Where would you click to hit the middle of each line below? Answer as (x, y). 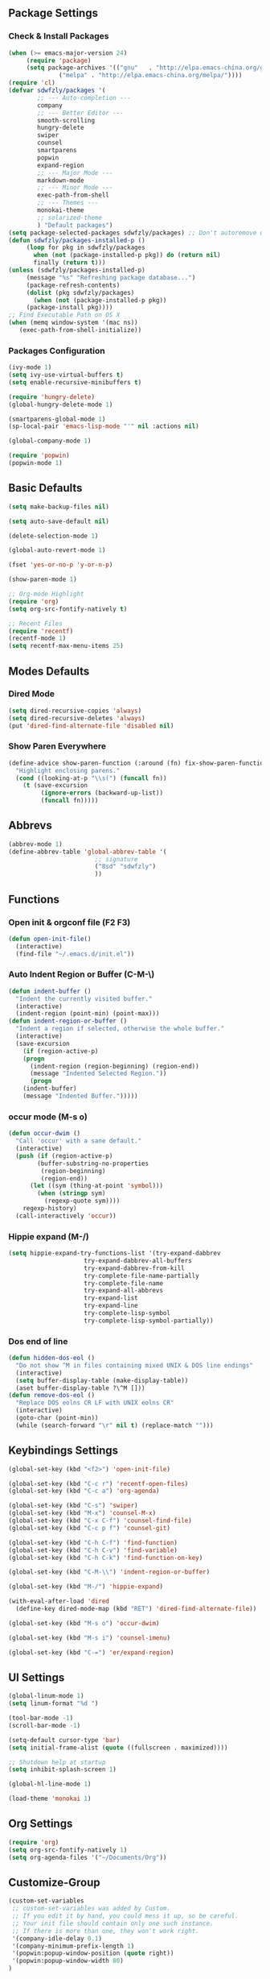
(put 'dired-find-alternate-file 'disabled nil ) (91, 726)
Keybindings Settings (63, 1451)
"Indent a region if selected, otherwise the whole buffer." (120, 1029)
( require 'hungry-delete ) (51, 397)
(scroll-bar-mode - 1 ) (45, 1725)
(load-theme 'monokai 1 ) (50, 1799)
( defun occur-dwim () (45, 1134)
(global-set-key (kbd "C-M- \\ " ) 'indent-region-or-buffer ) (109, 1572)
